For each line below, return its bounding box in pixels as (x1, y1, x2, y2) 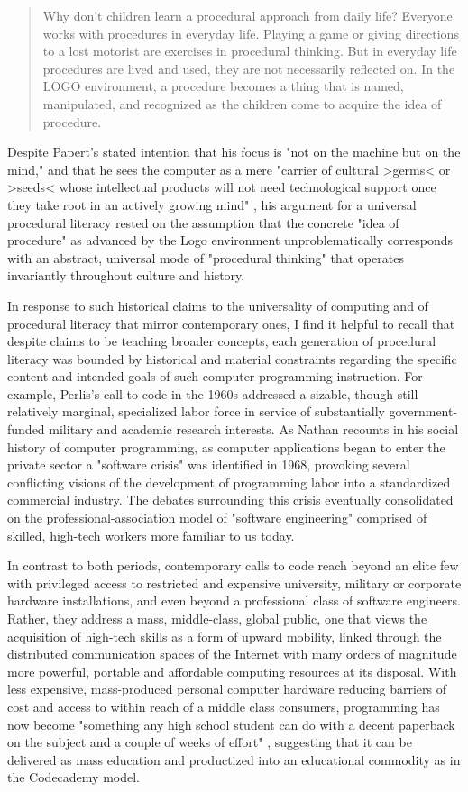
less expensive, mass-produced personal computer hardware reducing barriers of (7, 679, 447, 698)
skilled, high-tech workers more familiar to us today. (7, 525, 295, 544)
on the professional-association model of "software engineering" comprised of (7, 508, 427, 527)
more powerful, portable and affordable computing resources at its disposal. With (7, 661, 457, 680)
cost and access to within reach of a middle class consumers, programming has (7, 696, 440, 715)
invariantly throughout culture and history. (7, 266, 245, 285)
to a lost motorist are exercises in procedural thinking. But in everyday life (42, 41, 457, 60)
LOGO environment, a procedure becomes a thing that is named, (42, 77, 404, 96)
